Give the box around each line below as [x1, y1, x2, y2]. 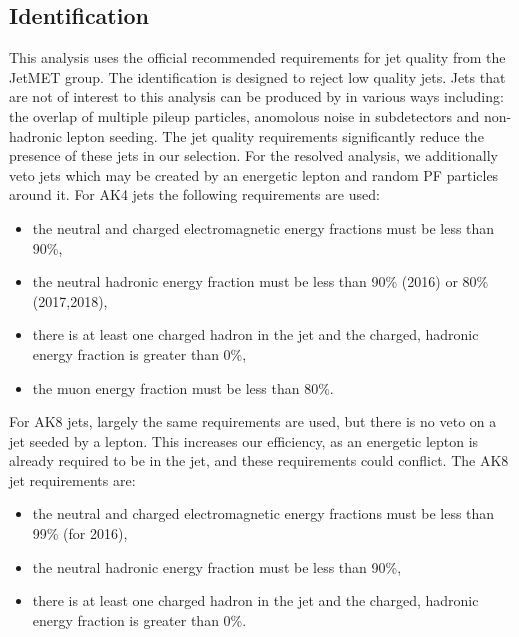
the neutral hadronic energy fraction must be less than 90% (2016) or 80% [32, 271, 489, 292]
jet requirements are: [9, 469, 136, 490]
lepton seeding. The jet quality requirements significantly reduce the [66, 125, 484, 146]
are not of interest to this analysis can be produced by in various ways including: [9, 86, 504, 107]
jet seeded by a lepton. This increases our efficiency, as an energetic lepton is [9, 430, 479, 451]
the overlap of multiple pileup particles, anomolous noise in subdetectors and [9, 105, 480, 126]
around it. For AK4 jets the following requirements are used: [9, 184, 380, 205]
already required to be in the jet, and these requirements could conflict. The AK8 [9, 450, 509, 471]
